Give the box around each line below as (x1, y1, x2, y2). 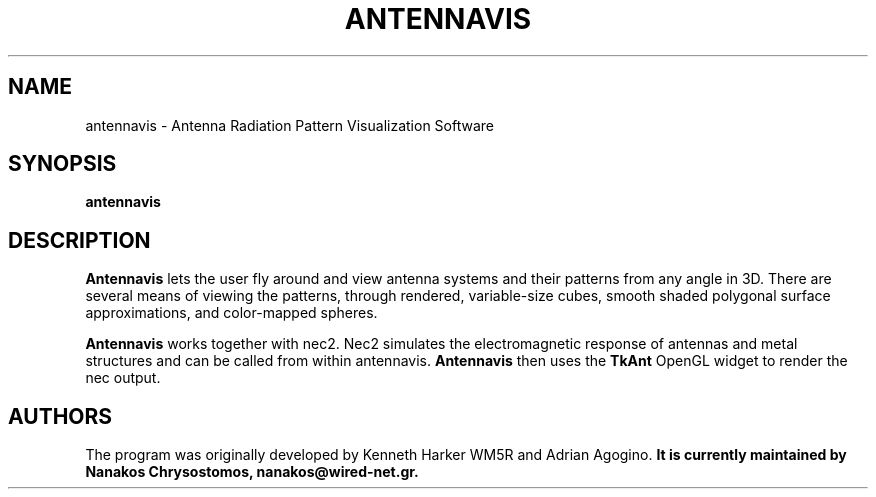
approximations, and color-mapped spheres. (85, 304, 378, 322)
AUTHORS (8, 403, 113, 429)
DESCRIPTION (8, 227, 151, 253)
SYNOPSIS (8, 151, 117, 177)
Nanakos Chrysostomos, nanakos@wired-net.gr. (85, 463, 419, 481)
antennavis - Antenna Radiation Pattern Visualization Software (85, 116, 494, 134)
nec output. (85, 369, 161, 387)
